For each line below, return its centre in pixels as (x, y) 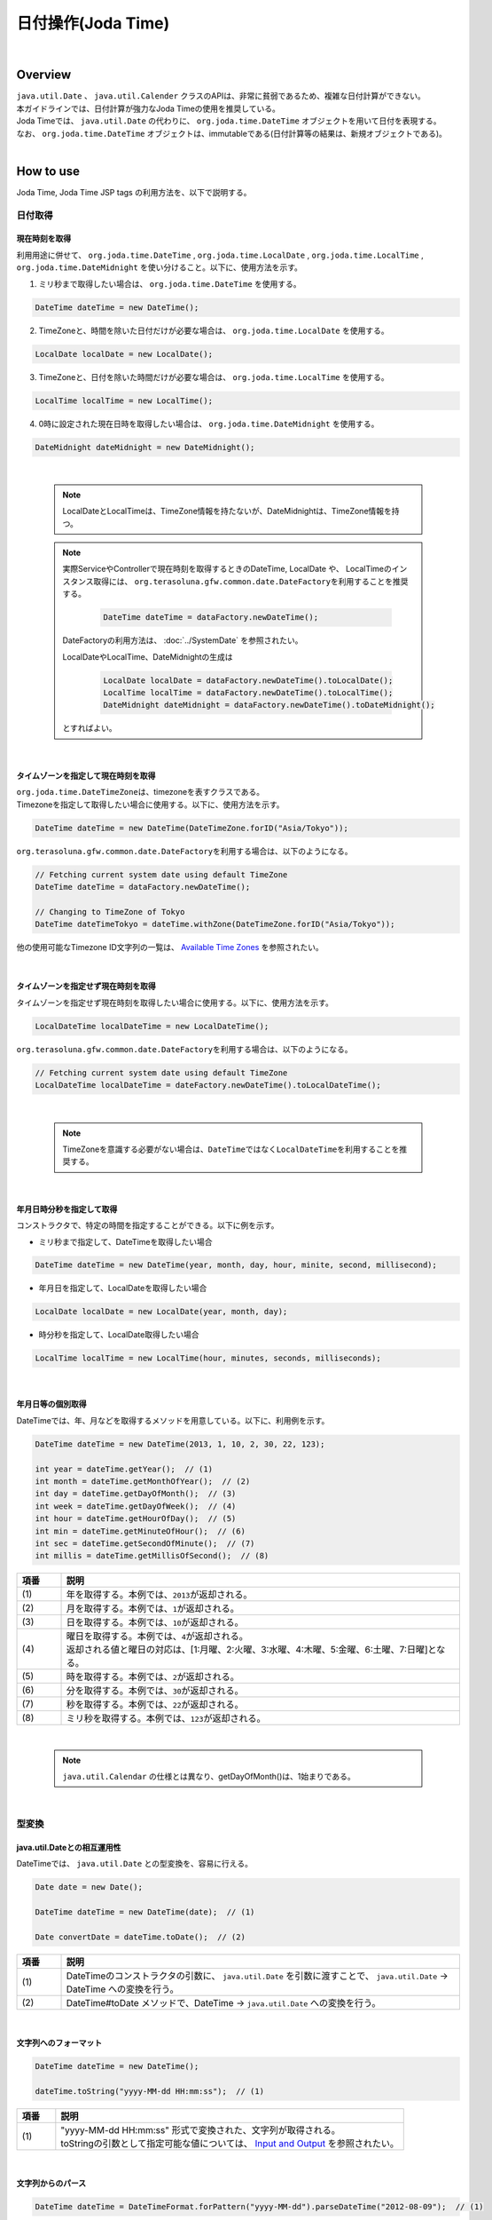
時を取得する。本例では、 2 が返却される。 (152, 1677)
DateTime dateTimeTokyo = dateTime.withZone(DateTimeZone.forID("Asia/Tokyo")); (215, 924)
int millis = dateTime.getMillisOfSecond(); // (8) (152, 1556)
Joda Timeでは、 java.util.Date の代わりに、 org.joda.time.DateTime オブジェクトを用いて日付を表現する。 (229, 121)
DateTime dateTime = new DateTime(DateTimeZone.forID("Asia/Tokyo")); (192, 828)
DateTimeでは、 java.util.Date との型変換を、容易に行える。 (134, 1864)
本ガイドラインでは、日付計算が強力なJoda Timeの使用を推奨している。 (148, 108)
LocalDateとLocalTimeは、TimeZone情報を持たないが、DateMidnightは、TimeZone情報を (227, 511)
